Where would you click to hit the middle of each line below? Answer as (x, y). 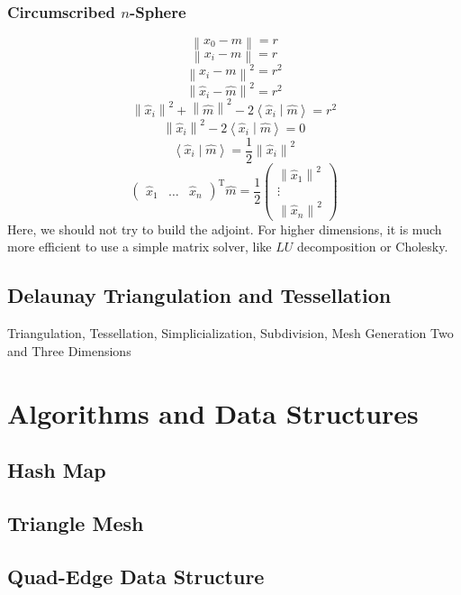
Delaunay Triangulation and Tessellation (199, 295)
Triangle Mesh (76, 522)
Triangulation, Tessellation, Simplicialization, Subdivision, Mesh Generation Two (230, 333)
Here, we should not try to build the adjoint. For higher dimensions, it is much (225, 229)
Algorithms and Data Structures (213, 412)
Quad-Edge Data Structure (136, 576)
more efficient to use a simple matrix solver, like (140, 247)
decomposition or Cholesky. (372, 247)
